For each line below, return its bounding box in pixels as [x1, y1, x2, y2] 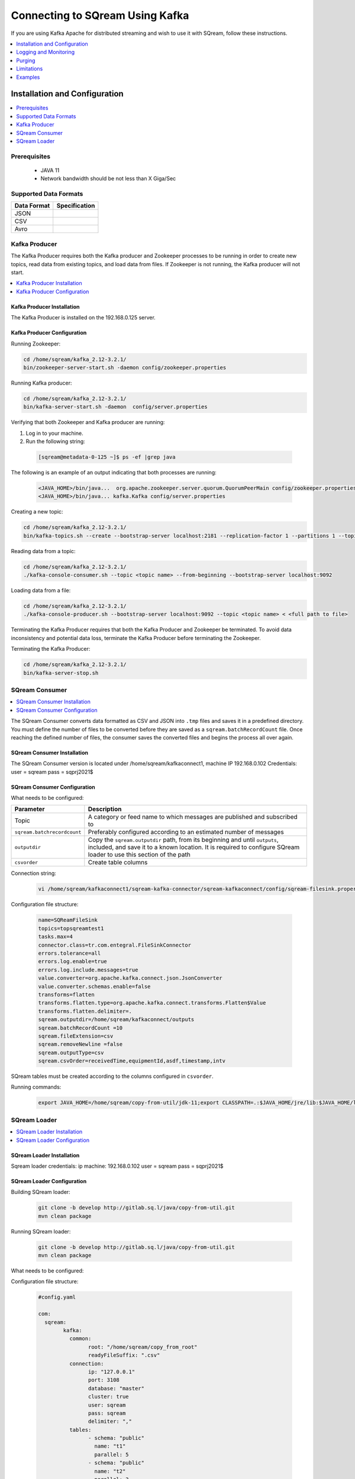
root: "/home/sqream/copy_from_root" [88, 1344, 198, 1350]
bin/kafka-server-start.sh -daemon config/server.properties [23, 403, 208, 411]
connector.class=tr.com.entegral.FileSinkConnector [38, 941, 192, 948]
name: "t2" [94, 1468, 126, 1474]
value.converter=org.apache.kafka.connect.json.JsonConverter [38, 975, 222, 981]
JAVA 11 [40, 166, 60, 174]
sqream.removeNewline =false [38, 1041, 123, 1048]
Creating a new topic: [11, 508, 63, 515]
